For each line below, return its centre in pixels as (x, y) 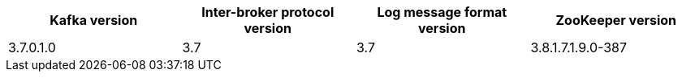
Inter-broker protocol (268, 12)
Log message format (442, 12)
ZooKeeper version (616, 20)
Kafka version (94, 20)
